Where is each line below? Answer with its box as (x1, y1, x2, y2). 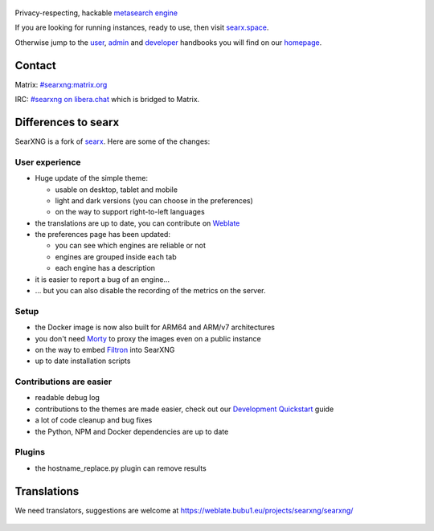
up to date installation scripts (35, 356, 131, 366)
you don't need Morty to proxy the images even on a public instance (35, 333, 261, 343)
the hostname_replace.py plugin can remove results (35, 463, 207, 473)
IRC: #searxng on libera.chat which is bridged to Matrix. (14, 95, 200, 104)
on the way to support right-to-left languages (55, 207, 205, 217)
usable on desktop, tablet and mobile (55, 185, 178, 194)
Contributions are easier (14, 376, 113, 387)
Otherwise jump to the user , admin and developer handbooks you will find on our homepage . (14, 37, 322, 47)
